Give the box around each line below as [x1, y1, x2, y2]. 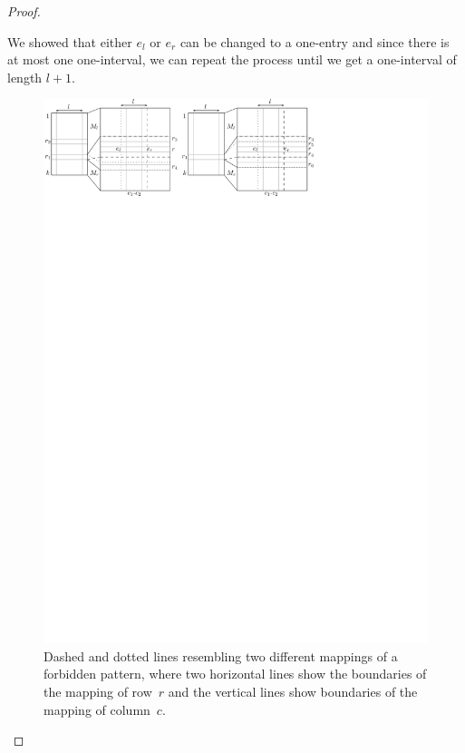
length [7, 67, 43, 86]
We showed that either [7, 32, 132, 51]
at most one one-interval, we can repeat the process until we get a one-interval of [7, 50, 457, 69]
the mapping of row [44, 682, 152, 701]
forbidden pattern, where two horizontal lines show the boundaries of [44, 664, 427, 683]
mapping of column [44, 699, 150, 719]
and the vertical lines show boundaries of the [168, 682, 418, 701]
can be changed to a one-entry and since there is [179, 32, 450, 51]
